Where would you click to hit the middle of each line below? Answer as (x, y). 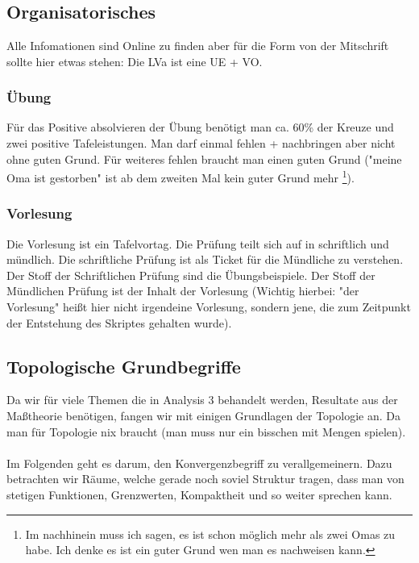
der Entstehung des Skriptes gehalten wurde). (119, 322)
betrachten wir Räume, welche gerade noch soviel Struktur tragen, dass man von (205, 479)
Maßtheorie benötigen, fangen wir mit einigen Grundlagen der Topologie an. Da (203, 416)
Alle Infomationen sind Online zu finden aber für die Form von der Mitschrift (198, 45)
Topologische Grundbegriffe (124, 366)
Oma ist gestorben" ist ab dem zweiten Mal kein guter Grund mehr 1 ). (180, 176)
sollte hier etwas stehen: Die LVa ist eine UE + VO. (135, 61)
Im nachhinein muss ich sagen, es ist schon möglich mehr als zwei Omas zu (210, 534)
